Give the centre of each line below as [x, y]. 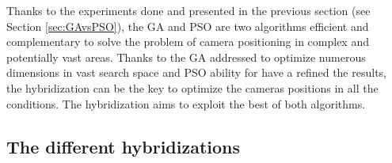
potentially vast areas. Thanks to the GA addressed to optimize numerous [186, 57]
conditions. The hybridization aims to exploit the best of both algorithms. [186, 103]
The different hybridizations [124, 146]
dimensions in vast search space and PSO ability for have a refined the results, [196, 72]
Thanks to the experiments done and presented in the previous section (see [188, 10]
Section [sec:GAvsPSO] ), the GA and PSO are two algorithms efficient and [188, 26]
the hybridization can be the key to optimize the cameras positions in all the [192, 87]
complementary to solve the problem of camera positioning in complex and [188, 42]
